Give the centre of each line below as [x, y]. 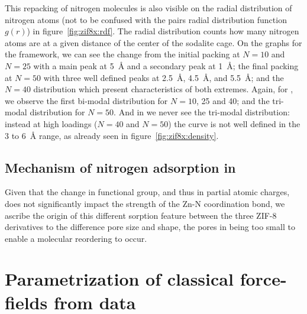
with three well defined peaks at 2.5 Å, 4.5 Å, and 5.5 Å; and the [164, 77]
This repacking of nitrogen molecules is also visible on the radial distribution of [148, 8]
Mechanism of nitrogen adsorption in [120, 167]
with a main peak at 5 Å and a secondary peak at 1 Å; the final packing [166, 65]
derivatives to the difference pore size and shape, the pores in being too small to [150, 227]
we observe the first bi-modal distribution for [86, 100]
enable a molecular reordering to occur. [76, 238]
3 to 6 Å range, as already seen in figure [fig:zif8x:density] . [112, 135]
